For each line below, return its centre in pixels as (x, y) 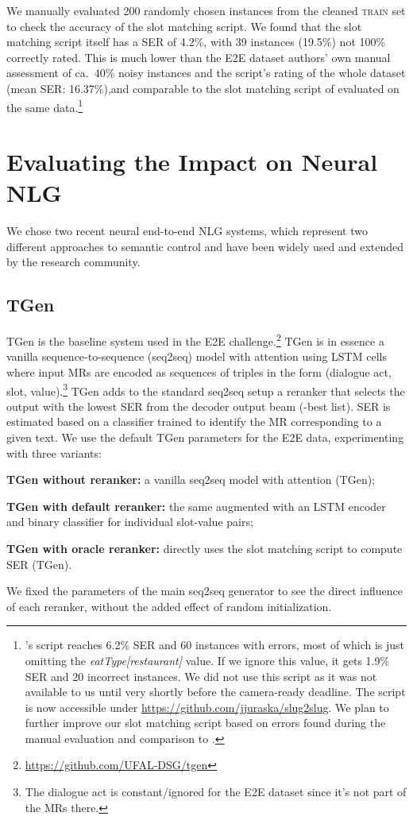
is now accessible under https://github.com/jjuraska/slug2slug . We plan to (207, 707)
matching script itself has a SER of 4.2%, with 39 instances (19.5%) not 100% (196, 42)
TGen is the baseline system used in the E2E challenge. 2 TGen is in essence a (195, 340)
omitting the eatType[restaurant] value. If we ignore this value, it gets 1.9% (207, 660)
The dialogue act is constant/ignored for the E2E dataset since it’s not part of (216, 792)
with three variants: (54, 453)
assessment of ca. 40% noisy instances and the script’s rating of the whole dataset (206, 73)
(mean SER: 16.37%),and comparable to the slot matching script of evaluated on (203, 88)
